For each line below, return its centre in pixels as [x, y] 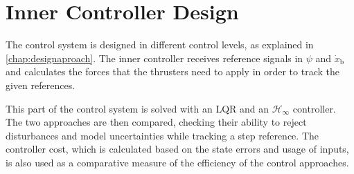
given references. [41, 85]
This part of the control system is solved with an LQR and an [138, 108]
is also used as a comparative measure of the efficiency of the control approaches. [177, 162]
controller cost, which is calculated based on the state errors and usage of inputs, [177, 149]
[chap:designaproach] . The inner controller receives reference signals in [154, 58]
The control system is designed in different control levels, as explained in [160, 45]
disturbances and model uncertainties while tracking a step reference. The [162, 135]
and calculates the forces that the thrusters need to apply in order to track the [172, 71]
